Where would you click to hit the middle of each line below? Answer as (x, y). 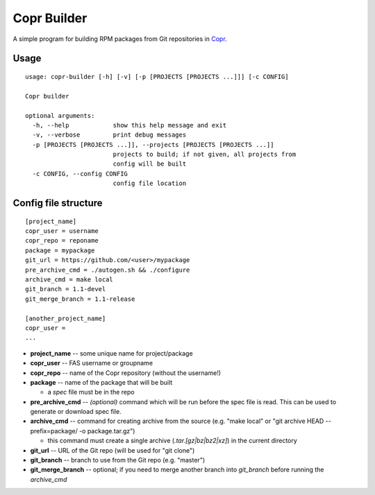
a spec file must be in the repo (91, 392)
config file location (150, 183)
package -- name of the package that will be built (101, 382)
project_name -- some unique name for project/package (112, 353)
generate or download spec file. (76, 412)
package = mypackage (60, 250)
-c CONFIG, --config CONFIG (80, 174)
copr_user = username (62, 231)
